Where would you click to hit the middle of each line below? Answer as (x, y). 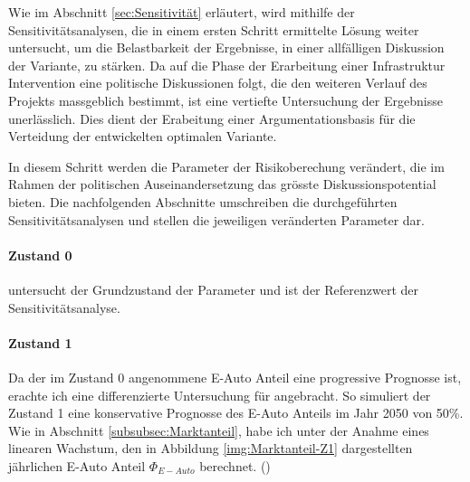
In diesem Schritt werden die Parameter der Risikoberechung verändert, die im (226, 166)
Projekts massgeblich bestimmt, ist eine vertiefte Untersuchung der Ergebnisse (225, 100)
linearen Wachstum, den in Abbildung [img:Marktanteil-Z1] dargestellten (211, 448)
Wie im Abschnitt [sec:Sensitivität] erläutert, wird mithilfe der (182, 12)
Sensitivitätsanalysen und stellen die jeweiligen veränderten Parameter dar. (216, 219)
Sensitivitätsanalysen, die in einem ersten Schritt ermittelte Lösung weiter (214, 29)
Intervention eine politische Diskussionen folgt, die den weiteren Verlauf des (218, 83)
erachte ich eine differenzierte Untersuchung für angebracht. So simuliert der (220, 395)
